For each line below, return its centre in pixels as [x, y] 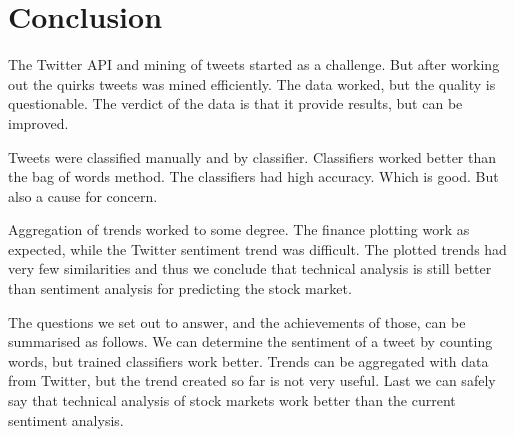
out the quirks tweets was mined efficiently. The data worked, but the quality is [252, 83]
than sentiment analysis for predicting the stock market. [180, 288]
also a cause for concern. [83, 195]
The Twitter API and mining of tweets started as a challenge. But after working [254, 64]
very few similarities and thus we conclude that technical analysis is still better [250, 268]
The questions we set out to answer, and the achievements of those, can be [237, 321]
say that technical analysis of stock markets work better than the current [232, 400]
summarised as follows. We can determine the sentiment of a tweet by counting [250, 341]
